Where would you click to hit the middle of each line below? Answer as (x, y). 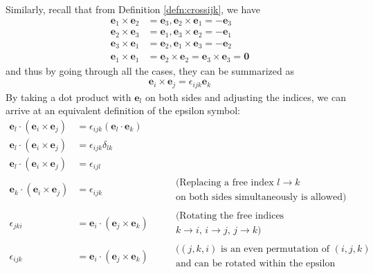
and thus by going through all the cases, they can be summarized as (150, 70)
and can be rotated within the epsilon (255, 264)
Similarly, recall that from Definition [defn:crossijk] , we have (133, 9)
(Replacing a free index (225, 182)
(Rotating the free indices (230, 216)
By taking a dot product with (69, 97)
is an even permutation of (275, 249)
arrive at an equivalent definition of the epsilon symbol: (123, 110)
